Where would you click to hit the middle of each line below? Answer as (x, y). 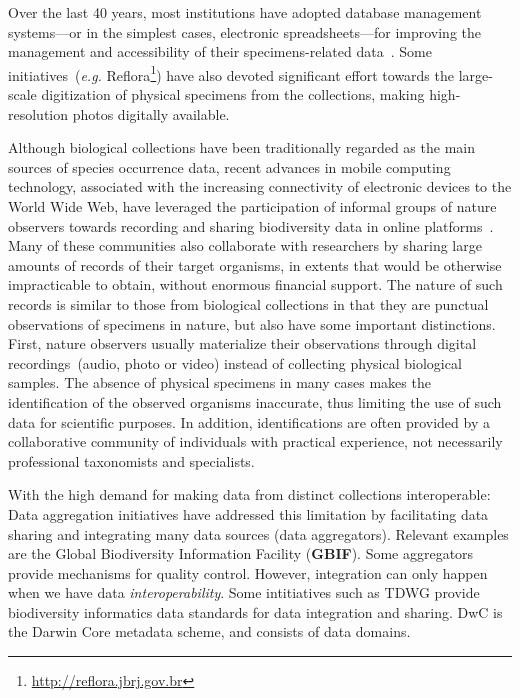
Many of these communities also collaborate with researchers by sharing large (245, 245)
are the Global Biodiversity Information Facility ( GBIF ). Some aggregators (241, 553)
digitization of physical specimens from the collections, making (233, 94)
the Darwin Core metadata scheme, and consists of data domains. (209, 631)
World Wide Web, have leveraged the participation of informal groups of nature (252, 206)
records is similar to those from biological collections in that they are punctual (248, 303)
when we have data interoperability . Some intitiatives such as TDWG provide (244, 592)
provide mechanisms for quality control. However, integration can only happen (248, 572)
